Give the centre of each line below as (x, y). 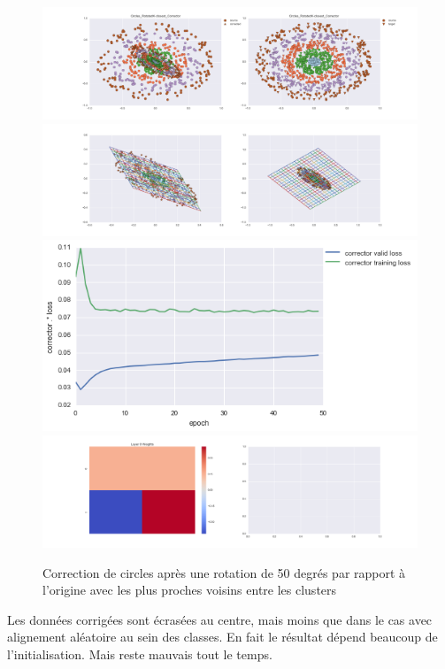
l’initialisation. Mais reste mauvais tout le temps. (140, 654)
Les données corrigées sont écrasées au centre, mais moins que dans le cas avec (220, 619)
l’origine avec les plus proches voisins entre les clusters (190, 590)
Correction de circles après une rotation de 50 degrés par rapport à (224, 572)
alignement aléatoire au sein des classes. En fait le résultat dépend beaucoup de (222, 637)
